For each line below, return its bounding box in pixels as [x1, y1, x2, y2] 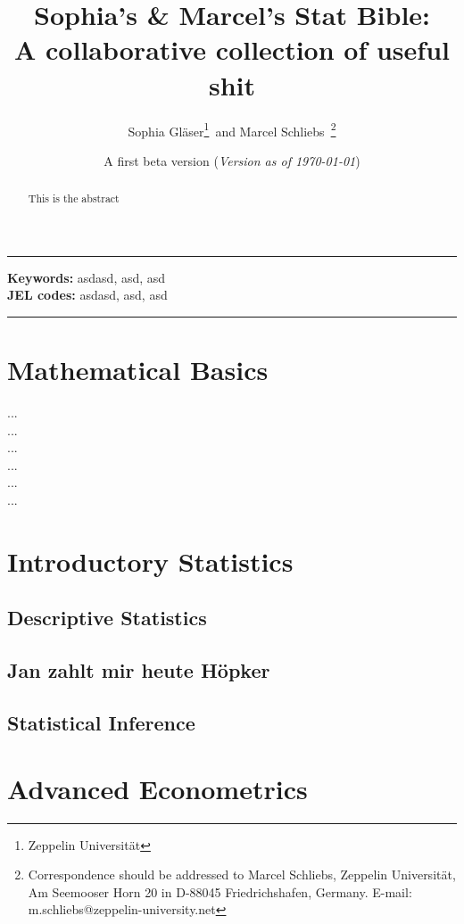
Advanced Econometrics [7, 770, 308, 806]
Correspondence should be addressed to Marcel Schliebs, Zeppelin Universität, [28, 865, 456, 884]
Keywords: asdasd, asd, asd [7, 268, 166, 286]
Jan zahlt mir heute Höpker [7, 656, 270, 684]
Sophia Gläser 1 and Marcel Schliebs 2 [128, 119, 336, 140]
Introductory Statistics [7, 542, 294, 579]
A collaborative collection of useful [14, 31, 450, 68]
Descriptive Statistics [7, 604, 207, 631]
